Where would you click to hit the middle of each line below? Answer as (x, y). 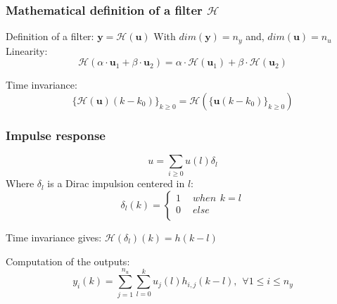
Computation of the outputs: (68, 261)
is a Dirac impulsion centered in (116, 183)
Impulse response (56, 135)
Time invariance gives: (54, 237)
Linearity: (27, 50)
